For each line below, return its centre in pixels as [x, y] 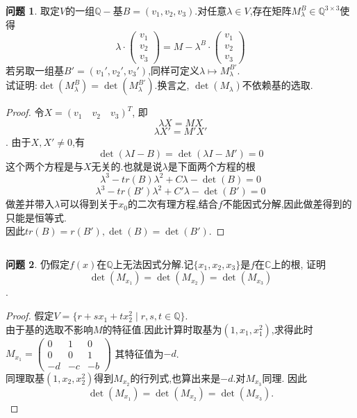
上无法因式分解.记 [153, 264]
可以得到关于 [89, 204]
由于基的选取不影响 [49, 329]
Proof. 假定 [30, 316]
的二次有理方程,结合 [173, 204]
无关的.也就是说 [127, 166]
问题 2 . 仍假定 [38, 264]
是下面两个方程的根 [211, 166]
